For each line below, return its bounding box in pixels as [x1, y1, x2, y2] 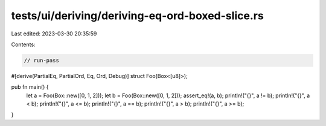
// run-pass [24, 57, 60, 64]
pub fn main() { [11, 83, 49, 91]
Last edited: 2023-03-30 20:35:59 [11, 30, 97, 37]
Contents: [11, 41, 36, 48]
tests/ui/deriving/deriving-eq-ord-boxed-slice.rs [11, 9, 264, 22]
